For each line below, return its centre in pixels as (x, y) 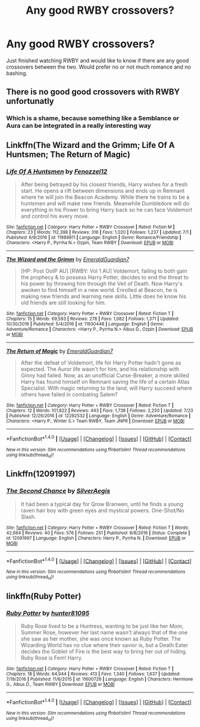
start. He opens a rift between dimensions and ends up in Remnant (103, 190)
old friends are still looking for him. (63, 303)
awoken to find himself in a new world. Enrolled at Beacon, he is (99, 289)
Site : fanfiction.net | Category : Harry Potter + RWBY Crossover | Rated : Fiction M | (90, 227)
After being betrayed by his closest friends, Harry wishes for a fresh (104, 184)
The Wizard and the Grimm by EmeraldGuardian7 (68, 259)
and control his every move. (55, 216)
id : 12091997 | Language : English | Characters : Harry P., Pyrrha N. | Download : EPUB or (96, 538)
